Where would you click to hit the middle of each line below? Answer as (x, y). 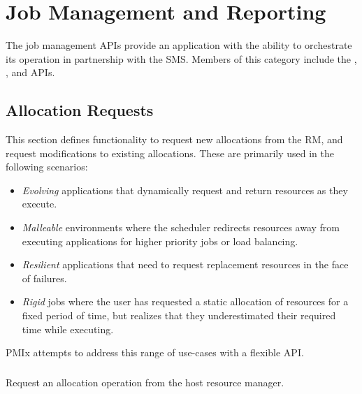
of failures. (44, 278)
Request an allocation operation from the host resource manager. (145, 382)
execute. (39, 204)
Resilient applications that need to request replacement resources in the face (185, 264)
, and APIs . (30, 72)
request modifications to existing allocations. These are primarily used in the (170, 153)
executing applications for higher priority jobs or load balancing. (160, 241)
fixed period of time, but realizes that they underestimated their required (179, 315)
